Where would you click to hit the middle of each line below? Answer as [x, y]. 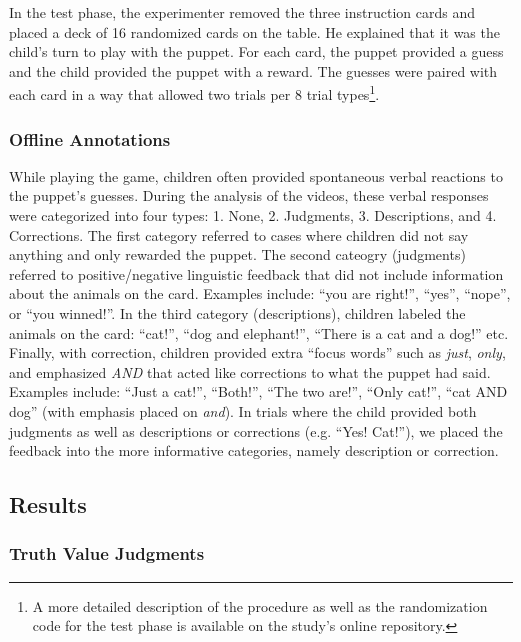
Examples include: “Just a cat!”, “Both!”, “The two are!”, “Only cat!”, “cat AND [258, 391]
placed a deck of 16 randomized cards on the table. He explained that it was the [254, 31]
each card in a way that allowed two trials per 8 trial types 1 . [194, 93]
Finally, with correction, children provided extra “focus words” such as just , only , [257, 352]
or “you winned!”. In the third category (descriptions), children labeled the [237, 313]
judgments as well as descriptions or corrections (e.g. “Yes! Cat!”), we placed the [256, 430]
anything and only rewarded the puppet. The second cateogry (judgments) [237, 254]
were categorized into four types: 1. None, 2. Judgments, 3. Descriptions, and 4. [253, 215]
